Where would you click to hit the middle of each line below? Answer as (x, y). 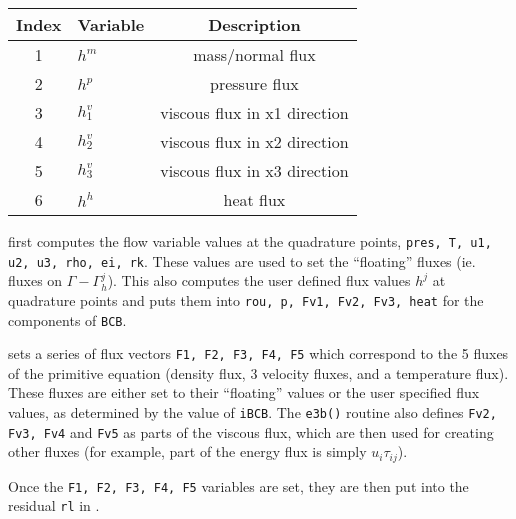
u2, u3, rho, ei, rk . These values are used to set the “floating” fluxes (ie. (242, 260)
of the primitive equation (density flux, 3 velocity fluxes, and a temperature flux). (258, 372)
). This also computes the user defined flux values (259, 280)
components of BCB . (67, 319)
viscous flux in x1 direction (254, 112)
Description (254, 24)
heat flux (254, 199)
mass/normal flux (254, 54)
